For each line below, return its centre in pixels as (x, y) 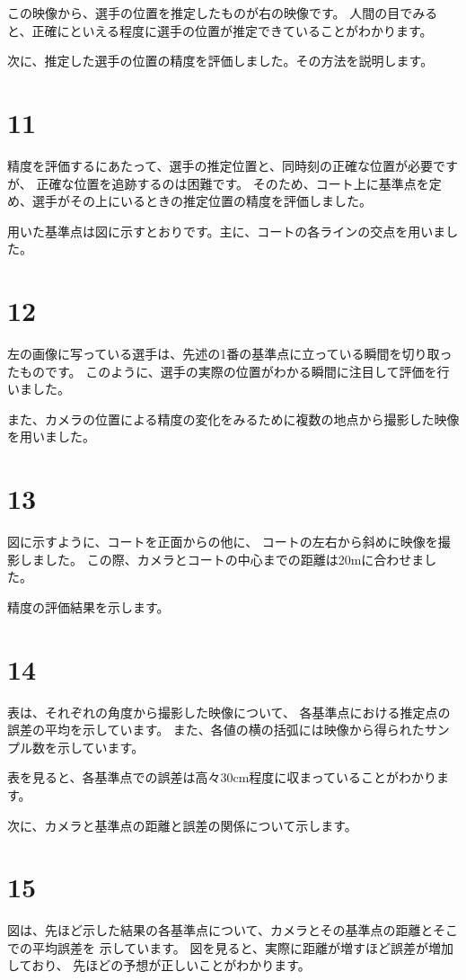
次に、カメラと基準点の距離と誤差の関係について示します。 (182, 825)
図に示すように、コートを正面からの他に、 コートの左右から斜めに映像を (223, 542)
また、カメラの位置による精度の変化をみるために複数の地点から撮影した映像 (233, 419)
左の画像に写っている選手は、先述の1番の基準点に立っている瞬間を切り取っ (230, 353)
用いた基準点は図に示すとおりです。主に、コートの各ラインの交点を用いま (227, 231)
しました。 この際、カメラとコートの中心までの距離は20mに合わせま (222, 559)
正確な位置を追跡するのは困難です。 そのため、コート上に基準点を (233, 183)
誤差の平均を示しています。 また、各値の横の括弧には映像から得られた (216, 730)
